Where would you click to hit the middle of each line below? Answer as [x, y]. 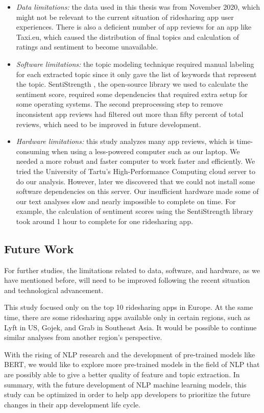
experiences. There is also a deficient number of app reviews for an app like [134, 27]
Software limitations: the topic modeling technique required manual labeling [135, 64]
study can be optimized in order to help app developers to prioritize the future [127, 394]
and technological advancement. [54, 290]
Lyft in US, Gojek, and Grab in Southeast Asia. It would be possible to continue [130, 327]
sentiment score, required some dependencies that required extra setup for [132, 94]
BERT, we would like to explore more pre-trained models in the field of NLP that [132, 364]
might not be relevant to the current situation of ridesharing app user [125, 17]
